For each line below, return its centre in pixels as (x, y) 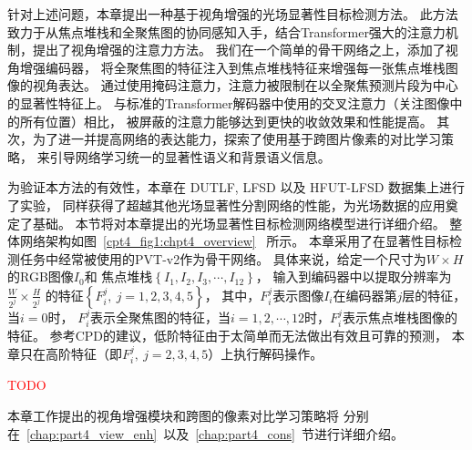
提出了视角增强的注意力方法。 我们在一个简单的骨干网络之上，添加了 (239, 50)
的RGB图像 (41, 276)
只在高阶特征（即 (71, 353)
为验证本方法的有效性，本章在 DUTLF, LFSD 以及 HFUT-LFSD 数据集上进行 (236, 187)
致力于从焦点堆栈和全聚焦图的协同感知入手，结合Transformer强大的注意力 (226, 31)
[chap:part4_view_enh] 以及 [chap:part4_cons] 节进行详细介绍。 (215, 433)
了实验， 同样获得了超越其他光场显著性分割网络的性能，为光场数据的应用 (226, 205)
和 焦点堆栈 (118, 276)
